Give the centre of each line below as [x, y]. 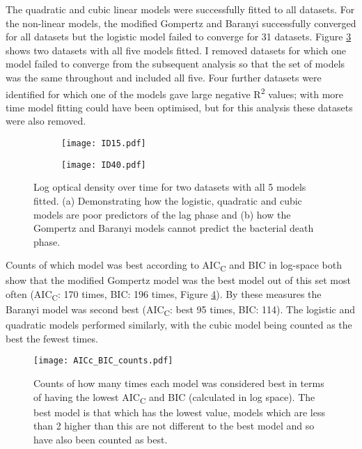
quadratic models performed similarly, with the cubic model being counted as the [179, 325]
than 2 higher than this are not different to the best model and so [174, 426]
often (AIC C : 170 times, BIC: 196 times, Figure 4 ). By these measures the [164, 295]
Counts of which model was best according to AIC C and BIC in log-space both [174, 266]
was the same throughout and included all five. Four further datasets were [164, 77]
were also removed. [46, 121]
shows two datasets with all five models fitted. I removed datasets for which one [176, 50]
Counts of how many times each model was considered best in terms [179, 383]
